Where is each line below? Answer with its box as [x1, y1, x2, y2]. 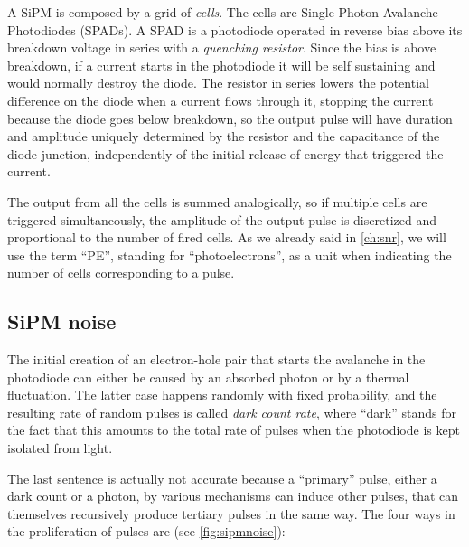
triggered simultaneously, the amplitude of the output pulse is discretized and [7, 210, 436, 229]
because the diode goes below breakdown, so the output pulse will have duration [7, 108, 453, 127]
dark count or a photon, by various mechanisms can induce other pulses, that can [7, 486, 459, 505]
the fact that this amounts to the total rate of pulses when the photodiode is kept [7, 420, 460, 439]
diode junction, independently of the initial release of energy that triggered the [7, 144, 444, 163]
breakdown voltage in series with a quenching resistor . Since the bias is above [7, 38, 436, 57]
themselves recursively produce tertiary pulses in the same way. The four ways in [7, 504, 455, 523]
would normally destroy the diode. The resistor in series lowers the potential [7, 73, 429, 92]
